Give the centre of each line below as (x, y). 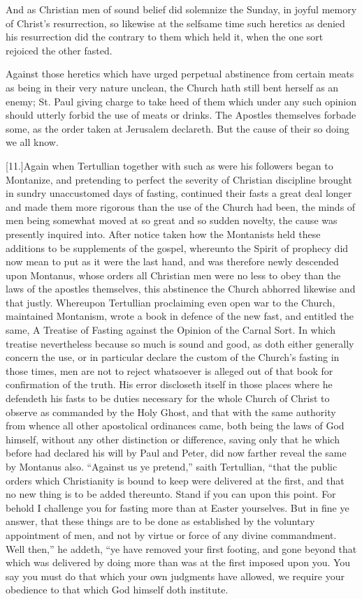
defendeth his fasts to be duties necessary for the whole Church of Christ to (168, 398)
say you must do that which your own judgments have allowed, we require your (175, 576)
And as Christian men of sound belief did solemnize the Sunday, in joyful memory (181, 9)
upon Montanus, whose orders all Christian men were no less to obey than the (173, 275)
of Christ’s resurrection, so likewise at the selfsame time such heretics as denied (175, 23)
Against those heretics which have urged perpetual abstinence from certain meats (180, 74)
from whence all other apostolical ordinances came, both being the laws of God (175, 426)
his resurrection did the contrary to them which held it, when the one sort (165, 37)
